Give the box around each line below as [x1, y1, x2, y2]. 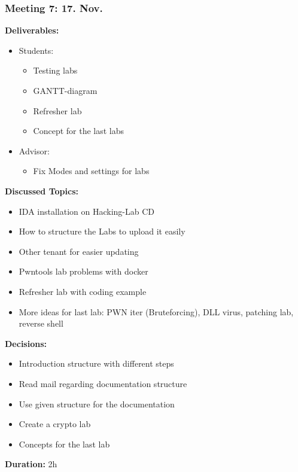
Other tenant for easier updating [19, 245, 139, 257]
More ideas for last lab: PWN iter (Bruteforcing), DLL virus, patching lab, [19, 305, 294, 318]
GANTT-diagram [33, 84, 98, 96]
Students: [19, 44, 54, 56]
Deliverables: [5, 24, 59, 36]
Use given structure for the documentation [19, 397, 175, 410]
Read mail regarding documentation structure [19, 377, 187, 389]
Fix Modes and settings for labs [33, 165, 150, 177]
